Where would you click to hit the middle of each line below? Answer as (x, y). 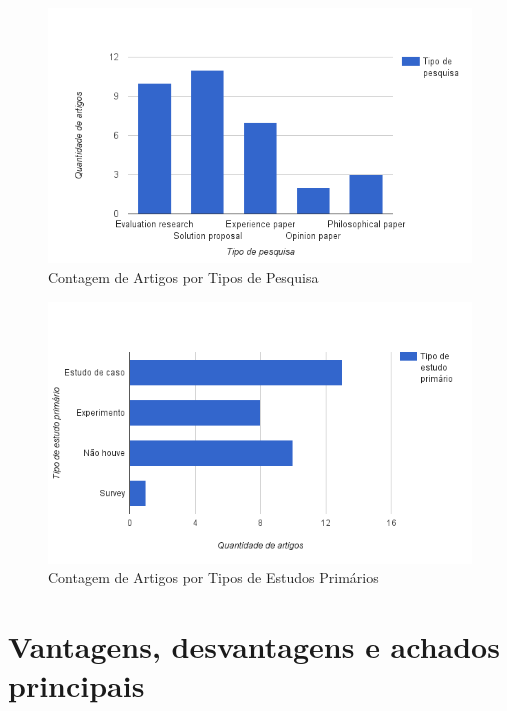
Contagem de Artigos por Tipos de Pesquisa (183, 276)
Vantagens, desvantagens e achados (254, 646)
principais (76, 685)
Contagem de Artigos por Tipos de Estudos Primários (213, 577)
